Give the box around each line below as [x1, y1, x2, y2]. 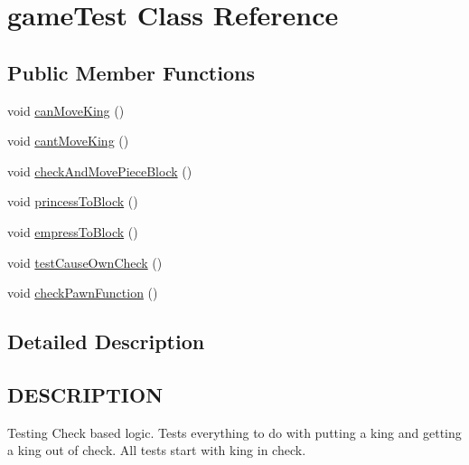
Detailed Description [7, 327, 205, 356]
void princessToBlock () [7, 192, 138, 211]
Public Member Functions [7, 58, 255, 86]
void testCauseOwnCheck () [7, 252, 163, 271]
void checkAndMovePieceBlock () [7, 161, 192, 180]
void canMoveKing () [7, 100, 125, 119]
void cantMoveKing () [7, 131, 129, 150]
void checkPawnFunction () [7, 283, 158, 302]
